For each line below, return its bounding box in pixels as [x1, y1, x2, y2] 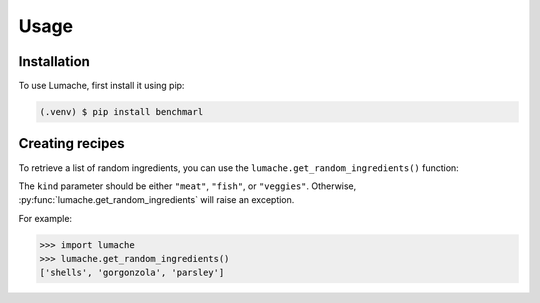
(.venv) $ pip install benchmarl [39, 106, 204, 118]
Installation [18, 53, 90, 70]
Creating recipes [18, 135, 125, 152]
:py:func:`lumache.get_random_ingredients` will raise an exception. [18, 194, 295, 206]
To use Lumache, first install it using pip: [18, 80, 185, 92]
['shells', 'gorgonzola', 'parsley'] [39, 267, 225, 279]
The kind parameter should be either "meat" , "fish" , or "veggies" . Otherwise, [18, 180, 357, 192]
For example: [18, 212, 73, 224]
